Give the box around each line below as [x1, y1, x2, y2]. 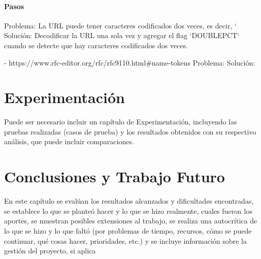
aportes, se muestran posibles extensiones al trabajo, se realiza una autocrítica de [4, 215, 257, 226]
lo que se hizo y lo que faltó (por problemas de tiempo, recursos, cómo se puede [4, 225, 252, 236]
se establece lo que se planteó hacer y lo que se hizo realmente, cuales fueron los [4, 205, 252, 216]
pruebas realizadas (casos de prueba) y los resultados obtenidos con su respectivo [4, 126, 256, 137]
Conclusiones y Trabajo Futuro [4, 166, 225, 187]
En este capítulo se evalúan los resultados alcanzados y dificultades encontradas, [4, 196, 254, 206]
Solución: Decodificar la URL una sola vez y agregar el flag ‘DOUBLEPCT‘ [4, 30, 240, 41]
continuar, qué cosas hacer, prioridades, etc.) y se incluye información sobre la [4, 235, 247, 246]
